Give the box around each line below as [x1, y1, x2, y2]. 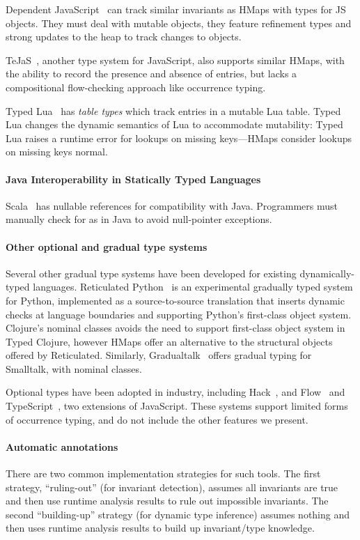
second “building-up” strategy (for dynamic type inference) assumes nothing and [6, 507, 350, 521]
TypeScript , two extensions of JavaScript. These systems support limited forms [6, 399, 348, 413]
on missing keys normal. [6, 144, 108, 159]
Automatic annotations [6, 439, 118, 454]
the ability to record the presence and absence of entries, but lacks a [6, 66, 297, 81]
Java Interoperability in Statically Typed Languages [6, 171, 261, 186]
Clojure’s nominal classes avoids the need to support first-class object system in [6, 321, 345, 335]
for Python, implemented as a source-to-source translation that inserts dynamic [6, 293, 345, 307]
